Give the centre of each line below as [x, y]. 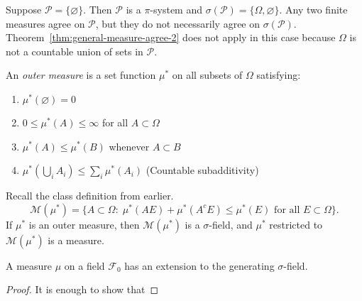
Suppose [24, 9]
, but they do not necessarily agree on [178, 23]
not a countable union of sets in [75, 51]
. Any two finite [313, 9]
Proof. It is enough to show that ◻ [82, 289]
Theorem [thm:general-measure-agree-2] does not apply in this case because [171, 37]
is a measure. [76, 240]
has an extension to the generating [199, 265]
